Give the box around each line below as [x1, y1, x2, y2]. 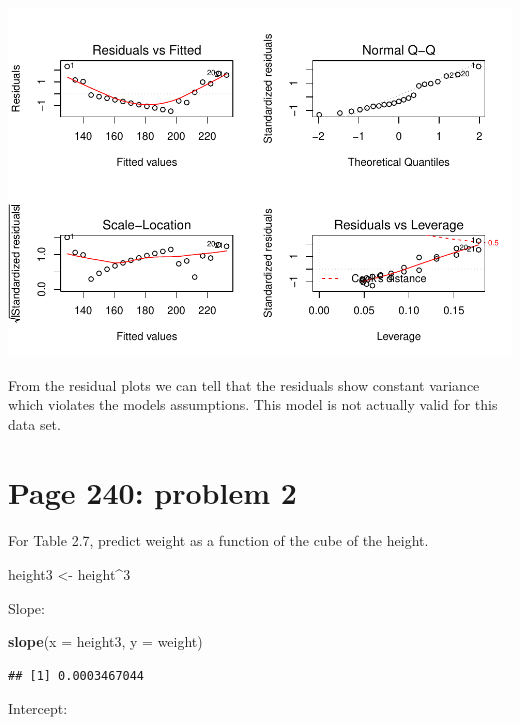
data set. [8, 413, 61, 434]
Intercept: [8, 698, 68, 719]
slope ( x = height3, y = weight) [8, 631, 203, 652]
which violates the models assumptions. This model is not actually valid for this [8, 394, 498, 415]
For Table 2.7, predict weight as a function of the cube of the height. [8, 530, 429, 551]
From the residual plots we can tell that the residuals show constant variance [8, 374, 480, 395]
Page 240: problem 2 [8, 472, 297, 513]
